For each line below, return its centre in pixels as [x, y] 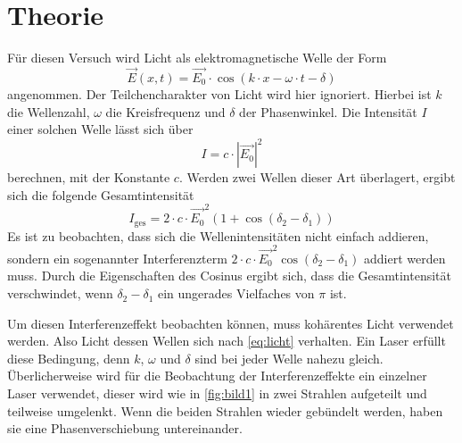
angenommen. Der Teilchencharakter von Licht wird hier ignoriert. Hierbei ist [219, 93]
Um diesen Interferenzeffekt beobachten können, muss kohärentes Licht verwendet [231, 323]
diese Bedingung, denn [69, 358]
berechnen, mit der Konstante [89, 177]
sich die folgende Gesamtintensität [101, 194]
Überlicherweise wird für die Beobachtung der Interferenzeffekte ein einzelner [217, 376]
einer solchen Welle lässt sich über [100, 129]
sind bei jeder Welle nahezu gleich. [289, 358]
